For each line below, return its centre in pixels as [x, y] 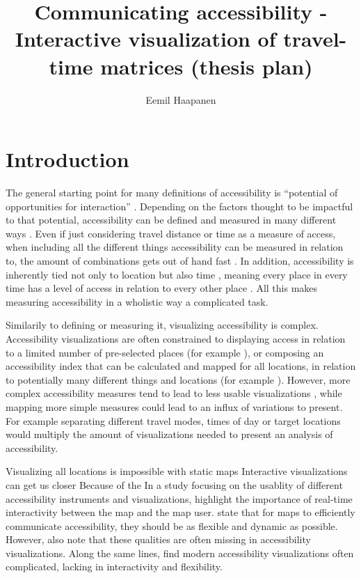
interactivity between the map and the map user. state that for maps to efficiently [180, 512]
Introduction [67, 159]
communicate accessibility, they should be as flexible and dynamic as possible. [172, 525]
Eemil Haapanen [181, 99]
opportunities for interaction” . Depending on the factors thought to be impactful [179, 206]
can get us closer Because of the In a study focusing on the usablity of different [174, 484]
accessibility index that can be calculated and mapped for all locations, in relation [181, 366]
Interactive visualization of [145, 39]
